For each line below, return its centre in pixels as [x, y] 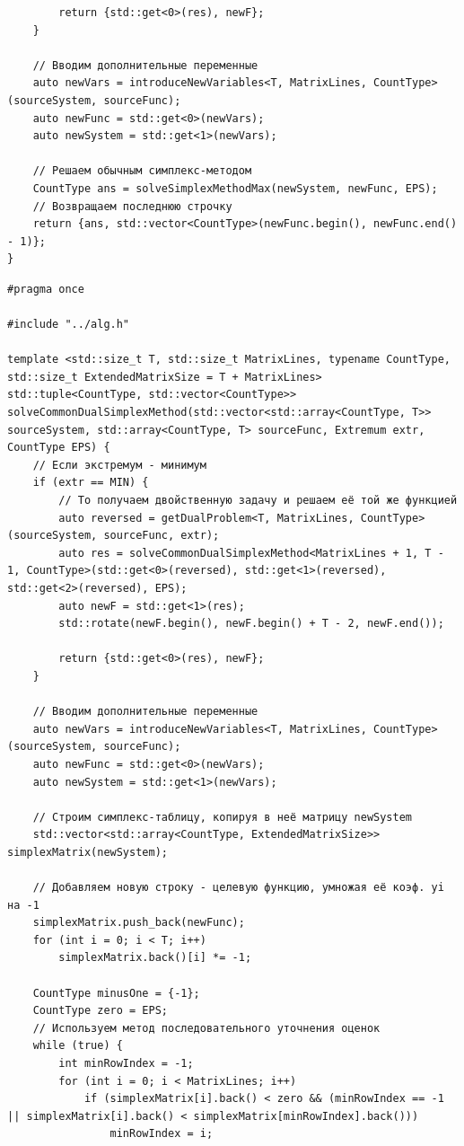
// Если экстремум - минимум [119, 465]
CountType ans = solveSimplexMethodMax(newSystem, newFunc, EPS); [235, 188]
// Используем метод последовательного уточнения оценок [206, 1028]
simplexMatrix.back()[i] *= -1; [155, 958]
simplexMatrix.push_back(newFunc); [139, 923]
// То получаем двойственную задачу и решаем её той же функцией [258, 501]
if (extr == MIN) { [91, 483]
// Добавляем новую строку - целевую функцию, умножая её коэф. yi [238, 888]
